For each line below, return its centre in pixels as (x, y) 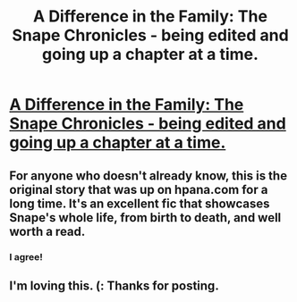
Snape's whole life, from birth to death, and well (145, 218)
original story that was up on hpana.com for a (139, 189)
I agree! (26, 256)
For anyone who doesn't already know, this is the (148, 176)
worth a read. (47, 231)
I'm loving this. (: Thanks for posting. (114, 285)
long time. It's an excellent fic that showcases (140, 203)
